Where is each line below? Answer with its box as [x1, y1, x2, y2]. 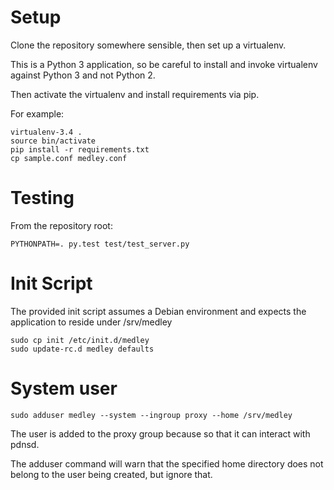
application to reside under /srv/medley [10, 316, 173, 328]
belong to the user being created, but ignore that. [10, 468, 213, 480]
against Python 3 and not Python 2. [10, 69, 156, 81]
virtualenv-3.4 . [10, 127, 83, 137]
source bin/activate [10, 136, 97, 146]
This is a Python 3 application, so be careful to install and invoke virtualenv [10, 58, 318, 70]
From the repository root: [10, 219, 113, 231]
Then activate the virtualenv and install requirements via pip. [10, 88, 260, 100]
